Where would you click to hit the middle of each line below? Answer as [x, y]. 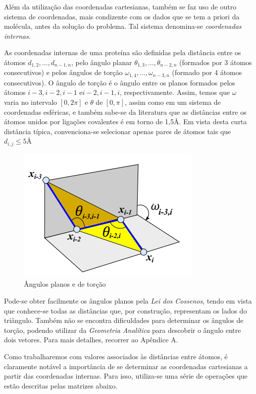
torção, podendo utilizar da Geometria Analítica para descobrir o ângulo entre [123, 330]
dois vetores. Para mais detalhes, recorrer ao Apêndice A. [91, 340]
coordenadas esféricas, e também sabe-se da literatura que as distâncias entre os [125, 112]
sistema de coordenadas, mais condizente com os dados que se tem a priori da [122, 16]
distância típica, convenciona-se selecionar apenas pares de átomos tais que [118, 131]
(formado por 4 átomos [207, 72]
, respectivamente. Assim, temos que [175, 92]
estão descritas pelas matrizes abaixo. [61, 385]
